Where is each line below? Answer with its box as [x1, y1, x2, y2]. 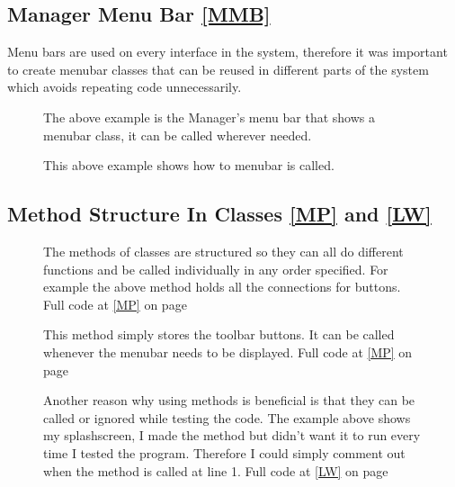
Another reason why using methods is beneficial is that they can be [43, 391, 415, 410]
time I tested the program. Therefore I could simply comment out [43, 443, 406, 462]
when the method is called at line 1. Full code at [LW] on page [43, 461, 388, 480]
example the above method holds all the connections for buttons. [43, 277, 401, 296]
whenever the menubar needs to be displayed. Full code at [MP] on [43, 342, 413, 361]
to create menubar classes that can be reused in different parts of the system [7, 59, 429, 78]
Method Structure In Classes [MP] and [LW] [7, 200, 432, 228]
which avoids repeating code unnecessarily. [7, 77, 242, 96]
